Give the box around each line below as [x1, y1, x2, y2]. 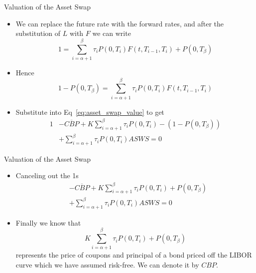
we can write [92, 28, 131, 38]
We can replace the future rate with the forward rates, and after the [15, 18, 224, 28]
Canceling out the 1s [15, 170, 79, 181]
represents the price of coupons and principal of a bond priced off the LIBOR [15, 250, 252, 260]
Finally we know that [15, 217, 81, 228]
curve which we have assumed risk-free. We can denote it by [15, 260, 199, 270]
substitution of [15, 28, 61, 38]
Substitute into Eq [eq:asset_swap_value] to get [15, 106, 164, 117]
